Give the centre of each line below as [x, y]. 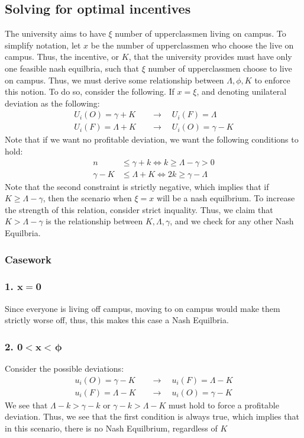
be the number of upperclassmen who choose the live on [192, 45]
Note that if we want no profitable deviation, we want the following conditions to [152, 139]
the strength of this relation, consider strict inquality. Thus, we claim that [139, 209]
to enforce [272, 80]
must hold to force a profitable [224, 405]
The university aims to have [55, 33]
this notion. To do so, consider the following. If [90, 91]
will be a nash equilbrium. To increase [226, 198]
